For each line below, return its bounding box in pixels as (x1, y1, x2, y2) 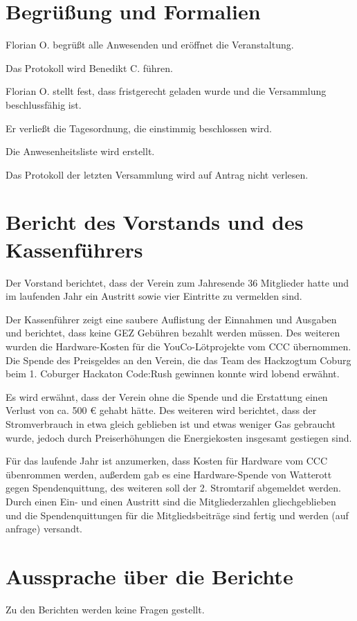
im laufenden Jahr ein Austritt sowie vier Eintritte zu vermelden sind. (6, 289, 302, 303)
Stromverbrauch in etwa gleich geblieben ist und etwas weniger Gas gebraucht (6, 416, 336, 431)
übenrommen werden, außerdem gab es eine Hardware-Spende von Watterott (6, 467, 332, 481)
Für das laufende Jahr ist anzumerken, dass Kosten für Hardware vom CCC (6, 453, 328, 468)
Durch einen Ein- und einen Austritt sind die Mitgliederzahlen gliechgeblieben (6, 494, 336, 508)
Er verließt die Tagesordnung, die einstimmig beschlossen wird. (6, 120, 272, 135)
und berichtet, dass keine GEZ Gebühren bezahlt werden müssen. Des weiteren (6, 325, 340, 340)
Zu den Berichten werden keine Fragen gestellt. (6, 602, 205, 616)
